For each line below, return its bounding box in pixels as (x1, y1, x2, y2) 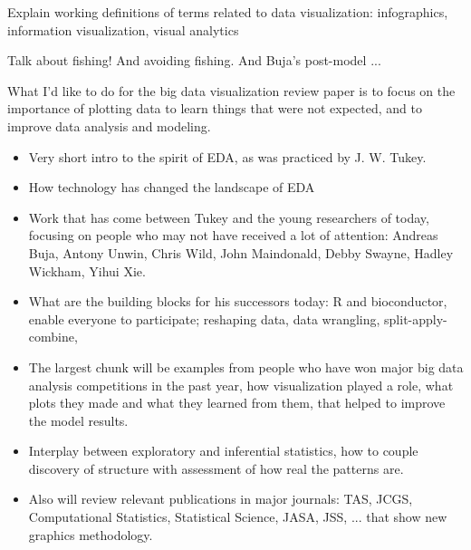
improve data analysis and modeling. (7, 116, 211, 135)
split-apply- (384, 309, 447, 328)
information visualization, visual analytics (7, 20, 239, 39)
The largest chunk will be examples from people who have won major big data (28, 357, 464, 376)
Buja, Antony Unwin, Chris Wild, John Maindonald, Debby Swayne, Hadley (28, 243, 454, 262)
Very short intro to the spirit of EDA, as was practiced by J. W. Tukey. (28, 147, 427, 166)
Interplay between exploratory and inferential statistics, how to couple (28, 441, 418, 460)
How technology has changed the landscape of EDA (28, 178, 315, 197)
